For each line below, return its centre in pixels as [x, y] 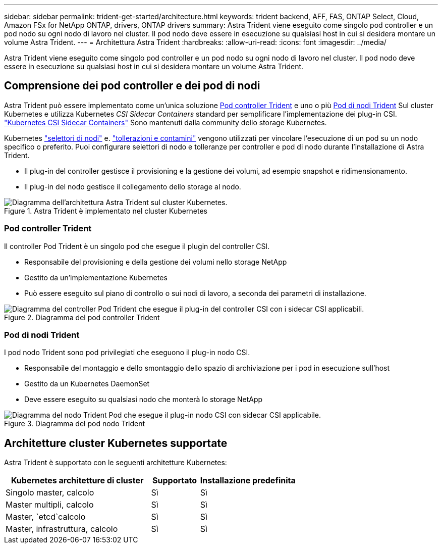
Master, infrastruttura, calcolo [62, 529]
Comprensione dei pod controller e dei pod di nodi [132, 86]
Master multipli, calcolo [50, 505]
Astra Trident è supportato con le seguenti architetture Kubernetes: [116, 463]
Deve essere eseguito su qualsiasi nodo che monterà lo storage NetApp [144, 400]
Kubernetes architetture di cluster [77, 481]
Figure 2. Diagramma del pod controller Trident [82, 317]
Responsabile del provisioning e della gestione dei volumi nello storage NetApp [156, 262]
